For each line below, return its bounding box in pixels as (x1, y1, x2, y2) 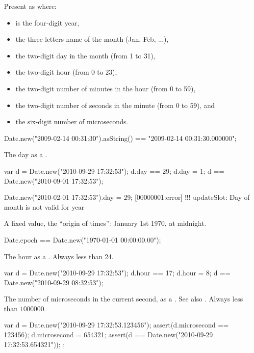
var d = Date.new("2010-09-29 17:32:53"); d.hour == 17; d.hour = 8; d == (4, 268, 230, 278)
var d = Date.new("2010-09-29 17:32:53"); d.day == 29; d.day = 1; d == (4, 165, 225, 176)
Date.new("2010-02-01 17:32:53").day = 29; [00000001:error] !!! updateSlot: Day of (4, 192, 250, 202)
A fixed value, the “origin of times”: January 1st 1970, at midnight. (4, 218, 206, 228)
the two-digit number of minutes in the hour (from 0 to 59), (15, 83, 196, 93)
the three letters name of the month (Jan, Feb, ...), (15, 34, 169, 44)
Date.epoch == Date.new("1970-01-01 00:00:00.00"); (4, 234, 161, 244)
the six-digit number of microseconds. (15, 116, 128, 127)
